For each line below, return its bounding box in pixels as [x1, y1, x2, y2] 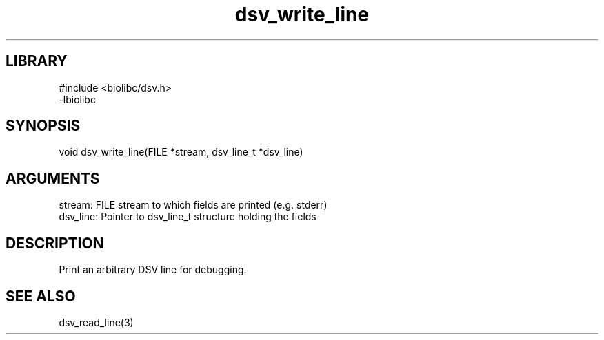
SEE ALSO [6, 287, 76, 305]
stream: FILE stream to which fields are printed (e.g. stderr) [59, 199, 328, 211]
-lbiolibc [59, 93, 96, 105]
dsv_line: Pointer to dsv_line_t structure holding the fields [59, 211, 316, 223]
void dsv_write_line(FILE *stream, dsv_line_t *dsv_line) [59, 146, 303, 158]
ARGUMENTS [6, 169, 100, 187]
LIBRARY [6, 52, 68, 70]
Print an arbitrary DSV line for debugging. [59, 264, 247, 276]
